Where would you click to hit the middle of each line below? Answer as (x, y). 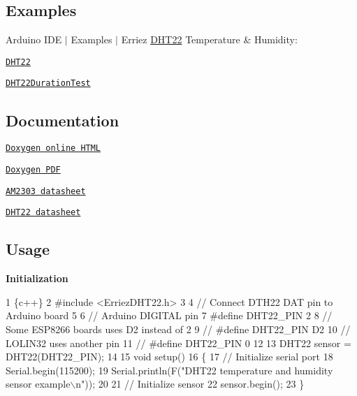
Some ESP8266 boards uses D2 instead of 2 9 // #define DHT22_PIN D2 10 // (178, 329)
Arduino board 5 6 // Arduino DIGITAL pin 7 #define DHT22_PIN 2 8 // (169, 315)
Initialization (37, 278)
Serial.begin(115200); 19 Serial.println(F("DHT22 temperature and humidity (169, 370)
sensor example (38, 384)
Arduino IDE (34, 39)
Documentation (63, 120)
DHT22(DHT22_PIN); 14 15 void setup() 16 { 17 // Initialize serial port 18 (169, 357)
